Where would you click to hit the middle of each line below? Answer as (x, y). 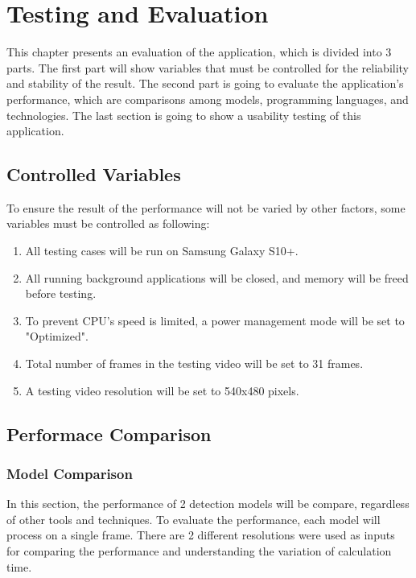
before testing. (61, 293)
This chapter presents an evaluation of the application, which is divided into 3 (199, 52)
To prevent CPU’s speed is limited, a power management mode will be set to (215, 320)
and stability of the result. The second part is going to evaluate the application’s (205, 83)
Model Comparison (70, 473)
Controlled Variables (94, 174)
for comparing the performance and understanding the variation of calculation (199, 551)
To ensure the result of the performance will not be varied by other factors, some (206, 207)
